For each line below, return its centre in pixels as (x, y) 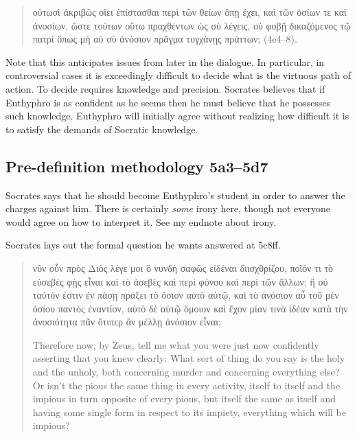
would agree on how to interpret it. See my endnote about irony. (141, 221)
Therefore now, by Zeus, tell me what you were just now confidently (176, 344)
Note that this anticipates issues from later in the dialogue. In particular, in (165, 61)
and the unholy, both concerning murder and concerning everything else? (186, 372)
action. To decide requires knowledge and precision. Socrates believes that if (165, 88)
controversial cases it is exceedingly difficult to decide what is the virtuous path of (178, 75)
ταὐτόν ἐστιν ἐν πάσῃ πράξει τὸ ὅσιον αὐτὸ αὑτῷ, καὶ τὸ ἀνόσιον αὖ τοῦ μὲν (186, 295)
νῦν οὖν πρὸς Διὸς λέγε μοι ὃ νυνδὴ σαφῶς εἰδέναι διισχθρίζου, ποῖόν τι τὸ (183, 267)
